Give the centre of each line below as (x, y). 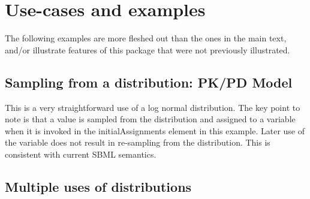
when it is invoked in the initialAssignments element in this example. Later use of (155, 130)
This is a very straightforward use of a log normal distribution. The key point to (153, 107)
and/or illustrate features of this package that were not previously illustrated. (148, 49)
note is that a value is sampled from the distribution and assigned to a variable (150, 119)
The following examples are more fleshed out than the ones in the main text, (146, 38)
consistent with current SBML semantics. (81, 154)
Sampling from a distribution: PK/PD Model (149, 82)
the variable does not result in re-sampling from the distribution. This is (138, 142)
